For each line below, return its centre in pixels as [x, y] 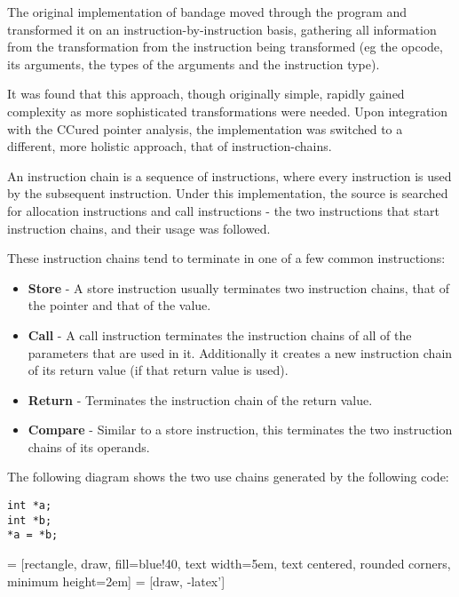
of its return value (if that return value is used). [158, 370]
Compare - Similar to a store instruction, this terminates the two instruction [240, 430]
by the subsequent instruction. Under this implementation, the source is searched [228, 193]
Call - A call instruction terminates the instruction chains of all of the [220, 334]
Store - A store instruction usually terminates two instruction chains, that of [239, 287]
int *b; [30, 520]
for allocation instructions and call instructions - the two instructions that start [223, 210]
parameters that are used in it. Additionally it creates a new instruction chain [240, 352]
